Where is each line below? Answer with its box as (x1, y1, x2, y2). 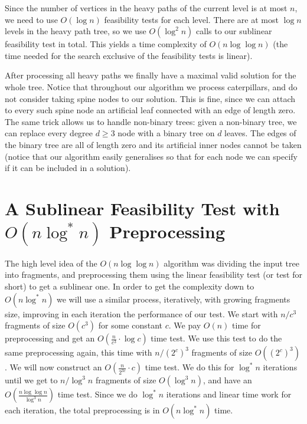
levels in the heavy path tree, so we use (5, 25, 146, 37)
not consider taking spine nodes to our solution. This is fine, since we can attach (5, 92, 296, 104)
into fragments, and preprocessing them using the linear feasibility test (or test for (5, 268, 302, 281)
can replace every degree (5, 127, 93, 139)
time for (232, 319, 261, 331)
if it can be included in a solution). (5, 162, 131, 174)
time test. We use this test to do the (151, 332, 282, 344)
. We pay (168, 319, 201, 331)
